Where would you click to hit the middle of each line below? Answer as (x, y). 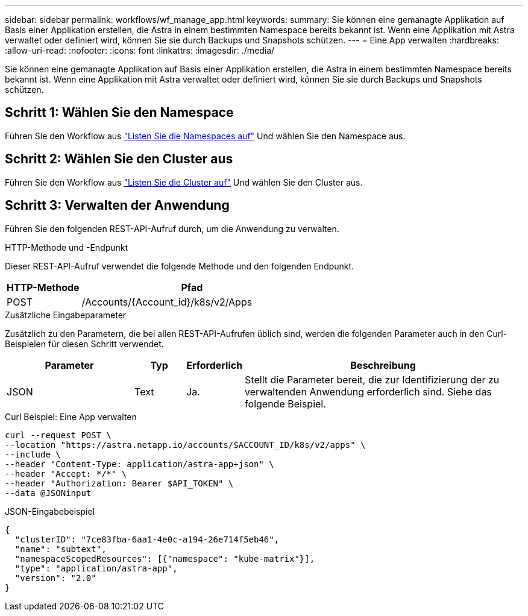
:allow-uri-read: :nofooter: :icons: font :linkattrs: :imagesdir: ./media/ (140, 50)
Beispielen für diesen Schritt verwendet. (84, 344)
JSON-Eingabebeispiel (50, 511)
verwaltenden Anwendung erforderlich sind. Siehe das (368, 391)
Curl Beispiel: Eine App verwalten (71, 416)
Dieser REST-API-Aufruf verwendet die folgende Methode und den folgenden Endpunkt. (180, 266)
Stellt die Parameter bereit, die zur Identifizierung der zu (372, 379)
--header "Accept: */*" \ (66, 473)
